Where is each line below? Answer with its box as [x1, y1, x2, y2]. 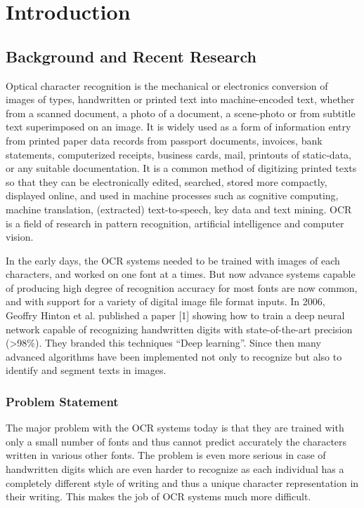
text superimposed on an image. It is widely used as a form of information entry [6, 119, 351, 134]
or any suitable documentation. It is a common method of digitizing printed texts [6, 161, 357, 175]
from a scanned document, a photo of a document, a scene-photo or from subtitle [6, 105, 356, 120]
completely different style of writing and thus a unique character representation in [6, 475, 359, 490]
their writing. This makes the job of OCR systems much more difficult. [6, 489, 311, 504]
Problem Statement [6, 392, 119, 410]
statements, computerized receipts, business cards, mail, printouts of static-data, [6, 147, 351, 161]
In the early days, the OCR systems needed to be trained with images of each [6, 253, 340, 267]
